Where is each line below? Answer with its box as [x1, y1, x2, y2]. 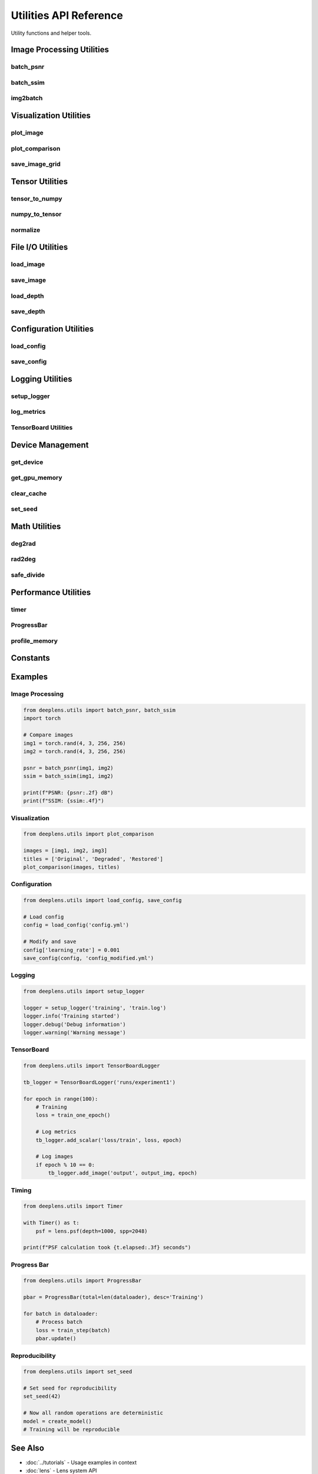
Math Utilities [11, 521, 61, 531]
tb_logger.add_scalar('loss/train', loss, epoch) [35, 1137, 182, 1143]
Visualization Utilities [11, 111, 91, 121]
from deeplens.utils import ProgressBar [23, 1277, 141, 1284]
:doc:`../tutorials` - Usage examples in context [25, 1459, 137, 1466]
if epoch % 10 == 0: [35, 1162, 95, 1168]
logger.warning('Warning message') [23, 1029, 126, 1036]
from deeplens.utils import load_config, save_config [23, 897, 182, 904]
